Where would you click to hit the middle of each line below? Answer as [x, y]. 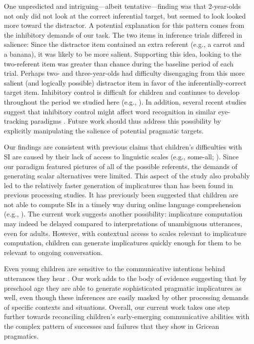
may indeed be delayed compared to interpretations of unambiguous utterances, [123, 224]
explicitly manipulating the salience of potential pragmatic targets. [104, 130]
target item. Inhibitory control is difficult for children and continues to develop [122, 92]
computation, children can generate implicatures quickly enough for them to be [123, 243]
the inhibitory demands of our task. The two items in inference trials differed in [123, 34]
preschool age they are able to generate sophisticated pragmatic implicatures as [123, 288]
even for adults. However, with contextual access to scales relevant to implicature [125, 233]
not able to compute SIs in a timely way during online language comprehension [123, 204]
